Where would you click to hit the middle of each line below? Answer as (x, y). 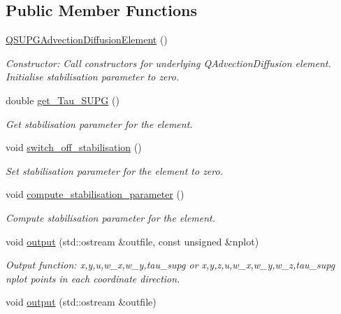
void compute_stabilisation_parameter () (95, 194)
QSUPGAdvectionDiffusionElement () (87, 40)
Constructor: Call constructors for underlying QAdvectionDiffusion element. (168, 63)
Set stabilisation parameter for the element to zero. (114, 170)
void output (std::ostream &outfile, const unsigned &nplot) (132, 241)
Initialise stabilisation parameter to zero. (93, 77)
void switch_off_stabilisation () (74, 147)
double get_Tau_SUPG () (63, 100)
